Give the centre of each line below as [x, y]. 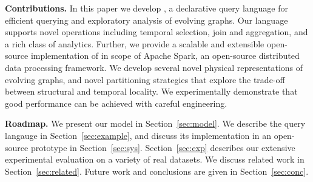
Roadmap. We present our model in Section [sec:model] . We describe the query [155, 123]
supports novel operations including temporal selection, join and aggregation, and [156, 32]
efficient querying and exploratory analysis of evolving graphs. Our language [146, 20]
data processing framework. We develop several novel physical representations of [154, 67]
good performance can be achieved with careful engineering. [116, 103]
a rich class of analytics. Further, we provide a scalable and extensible [135, 43]
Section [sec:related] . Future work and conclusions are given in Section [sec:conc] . [157, 171]
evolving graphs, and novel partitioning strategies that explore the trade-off [145, 79]
